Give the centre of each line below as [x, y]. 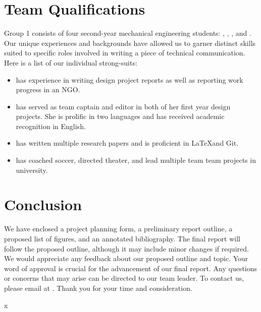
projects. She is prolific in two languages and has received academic [120, 116]
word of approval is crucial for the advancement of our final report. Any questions [131, 268]
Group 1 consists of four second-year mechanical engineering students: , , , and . [128, 33]
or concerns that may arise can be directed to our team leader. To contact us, [124, 278]
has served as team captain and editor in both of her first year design [123, 106]
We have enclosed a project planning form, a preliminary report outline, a [118, 229]
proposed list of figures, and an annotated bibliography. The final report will [122, 238]
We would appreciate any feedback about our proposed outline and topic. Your [126, 258]
